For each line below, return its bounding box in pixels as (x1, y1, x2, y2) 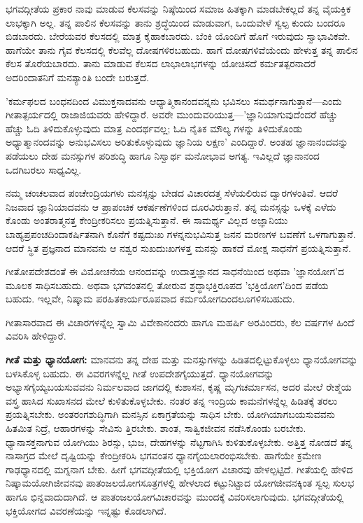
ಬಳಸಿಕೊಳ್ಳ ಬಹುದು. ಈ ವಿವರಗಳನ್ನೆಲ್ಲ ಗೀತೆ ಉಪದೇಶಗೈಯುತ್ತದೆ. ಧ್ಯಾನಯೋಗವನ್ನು (6, 365, 274, 380)
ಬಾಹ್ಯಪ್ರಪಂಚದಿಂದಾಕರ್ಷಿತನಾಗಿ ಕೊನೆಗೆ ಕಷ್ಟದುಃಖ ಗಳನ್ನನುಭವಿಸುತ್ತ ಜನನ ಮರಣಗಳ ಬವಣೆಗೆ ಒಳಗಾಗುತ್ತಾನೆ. (6, 226, 356, 241)
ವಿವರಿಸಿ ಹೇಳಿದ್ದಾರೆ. (6, 328, 66, 343)
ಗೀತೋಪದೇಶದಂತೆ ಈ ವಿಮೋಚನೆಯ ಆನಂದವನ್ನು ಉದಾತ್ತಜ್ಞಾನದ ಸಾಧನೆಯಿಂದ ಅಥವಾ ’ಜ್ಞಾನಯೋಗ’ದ (6, 264, 344, 279)
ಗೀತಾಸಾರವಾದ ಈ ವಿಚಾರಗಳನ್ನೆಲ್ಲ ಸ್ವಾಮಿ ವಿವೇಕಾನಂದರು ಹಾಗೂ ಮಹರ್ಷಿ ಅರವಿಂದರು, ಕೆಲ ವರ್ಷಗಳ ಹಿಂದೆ (6, 314, 355, 329)
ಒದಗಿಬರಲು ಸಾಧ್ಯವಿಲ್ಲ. (6, 162, 82, 176)
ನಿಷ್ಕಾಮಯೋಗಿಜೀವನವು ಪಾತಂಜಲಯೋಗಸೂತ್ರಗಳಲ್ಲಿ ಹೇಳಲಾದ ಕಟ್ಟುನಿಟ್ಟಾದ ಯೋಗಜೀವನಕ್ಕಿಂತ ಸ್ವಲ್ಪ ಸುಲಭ (6, 475, 355, 490)
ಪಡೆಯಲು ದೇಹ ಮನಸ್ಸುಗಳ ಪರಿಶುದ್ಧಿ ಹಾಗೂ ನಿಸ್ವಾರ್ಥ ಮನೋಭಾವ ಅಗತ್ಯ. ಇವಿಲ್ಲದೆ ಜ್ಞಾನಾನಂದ (6, 148, 320, 162)
